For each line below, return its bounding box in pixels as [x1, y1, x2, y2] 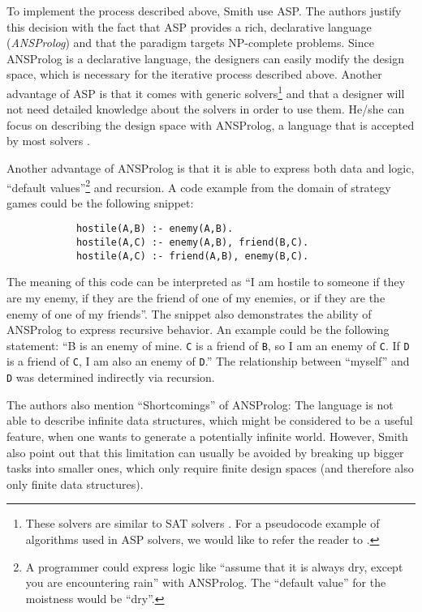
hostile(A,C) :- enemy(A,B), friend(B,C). [75, 237, 309, 249]
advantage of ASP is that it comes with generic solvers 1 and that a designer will [6, 82, 405, 101]
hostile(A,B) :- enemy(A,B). [75, 223, 234, 235]
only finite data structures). [6, 475, 144, 492]
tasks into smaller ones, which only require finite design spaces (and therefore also [6, 460, 414, 477]
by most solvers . [6, 132, 90, 149]
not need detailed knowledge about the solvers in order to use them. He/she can [6, 101, 405, 118]
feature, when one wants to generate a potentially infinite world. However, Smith [6, 427, 408, 444]
